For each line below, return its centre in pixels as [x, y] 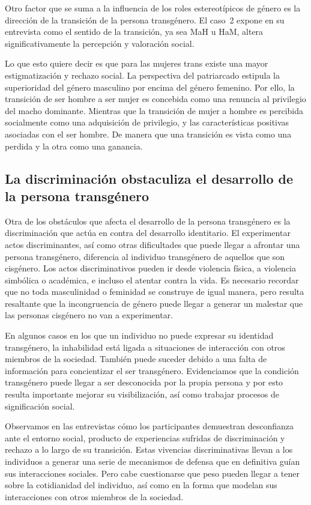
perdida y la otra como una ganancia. [74, 146]
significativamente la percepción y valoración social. [100, 43]
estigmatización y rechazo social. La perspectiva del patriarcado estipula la [142, 75]
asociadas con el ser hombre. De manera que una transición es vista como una [148, 134]
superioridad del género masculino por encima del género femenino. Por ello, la [150, 87]
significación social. [40, 406]
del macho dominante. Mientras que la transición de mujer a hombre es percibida [154, 110]
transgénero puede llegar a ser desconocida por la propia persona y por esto [144, 382]
